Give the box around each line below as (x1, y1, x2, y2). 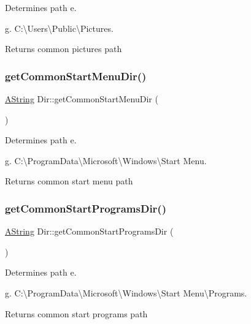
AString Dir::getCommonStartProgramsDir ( (5, 225, 174, 238)
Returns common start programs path (5, 307, 148, 320)
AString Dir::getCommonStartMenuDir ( (5, 92, 158, 105)
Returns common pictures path (5, 42, 122, 55)
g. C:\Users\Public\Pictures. (5, 21, 114, 34)
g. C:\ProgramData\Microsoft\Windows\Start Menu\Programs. (5, 286, 247, 299)
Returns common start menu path (5, 175, 133, 187)
